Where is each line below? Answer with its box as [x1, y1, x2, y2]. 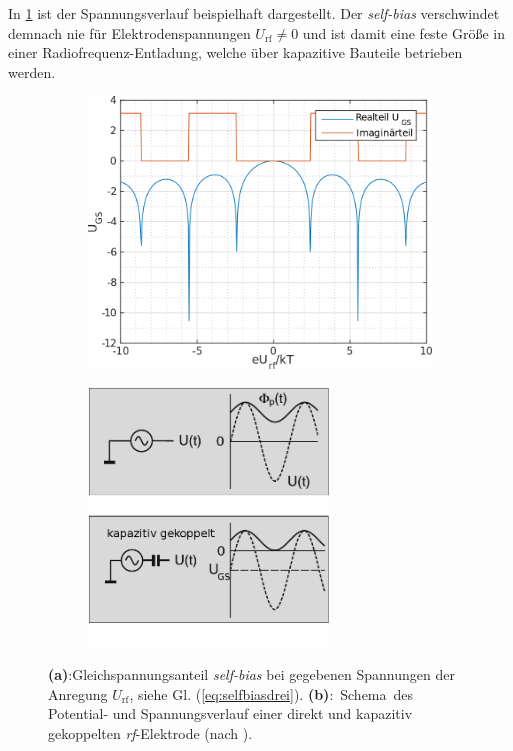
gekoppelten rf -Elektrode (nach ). [48, 722, 253, 743]
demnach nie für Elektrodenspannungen [8, 22, 251, 43]
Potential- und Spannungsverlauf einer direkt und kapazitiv [48, 703, 413, 724]
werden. [8, 61, 56, 82]
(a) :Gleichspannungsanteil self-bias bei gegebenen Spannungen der [48, 664, 455, 685]
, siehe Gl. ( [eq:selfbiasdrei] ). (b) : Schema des [129, 683, 414, 704]
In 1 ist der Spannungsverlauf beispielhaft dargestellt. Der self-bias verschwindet [8, 3, 500, 23]
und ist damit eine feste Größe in [302, 22, 505, 43]
